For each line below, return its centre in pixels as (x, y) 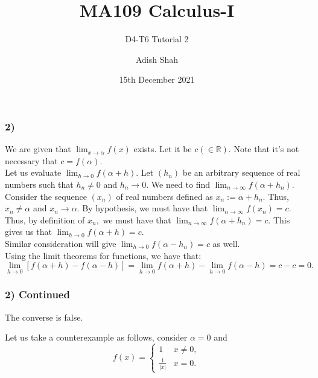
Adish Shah (157, 59)
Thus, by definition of (45, 219)
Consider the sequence (46, 196)
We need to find (181, 184)
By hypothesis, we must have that (145, 208)
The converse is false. (44, 317)
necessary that (31, 160)
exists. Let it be (163, 149)
